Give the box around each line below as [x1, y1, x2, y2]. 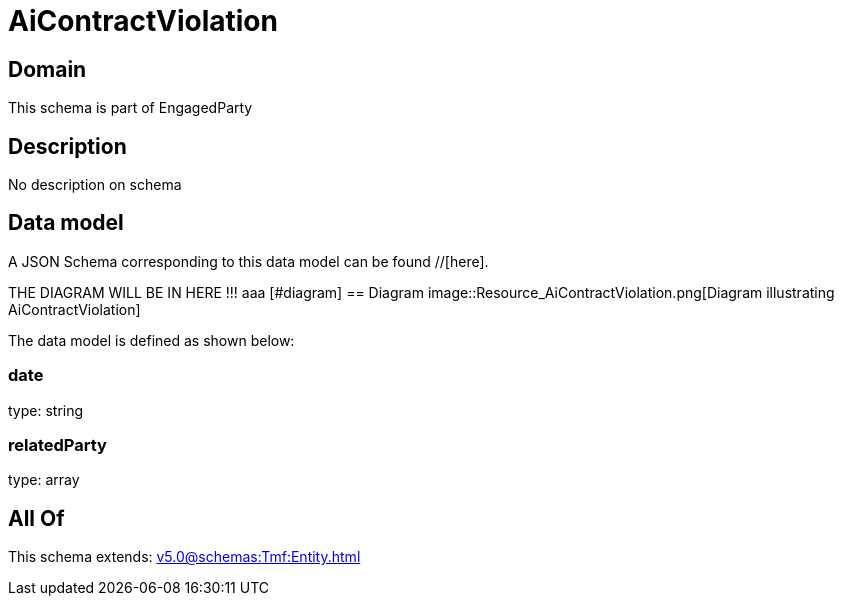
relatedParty [8, 434, 107, 455]
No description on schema [8, 176, 182, 194]
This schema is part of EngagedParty [8, 99, 253, 117]
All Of [8, 505, 65, 531]
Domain [8, 56, 87, 82]
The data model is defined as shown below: [8, 331, 295, 349]
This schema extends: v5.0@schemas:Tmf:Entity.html [8, 548, 361, 566]
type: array [8, 471, 80, 489]
